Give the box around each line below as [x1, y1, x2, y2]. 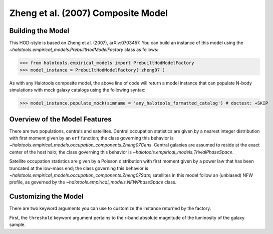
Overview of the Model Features [9, 115, 112, 123]
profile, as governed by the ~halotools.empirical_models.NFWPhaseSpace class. [9, 179, 177, 185]
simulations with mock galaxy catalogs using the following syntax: [9, 87, 146, 93]
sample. [9, 221, 26, 227]
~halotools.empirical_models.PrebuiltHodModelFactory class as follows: [9, 46, 159, 52]
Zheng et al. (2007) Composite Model [9, 7, 168, 18]
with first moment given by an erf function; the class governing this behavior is [9, 135, 174, 141]
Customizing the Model [9, 192, 84, 201]
